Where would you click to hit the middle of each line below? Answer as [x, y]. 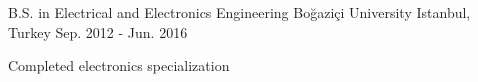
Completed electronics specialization [119, 65]
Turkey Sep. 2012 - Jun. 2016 [98, 31]
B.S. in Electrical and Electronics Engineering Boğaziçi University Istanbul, [239, 12]
